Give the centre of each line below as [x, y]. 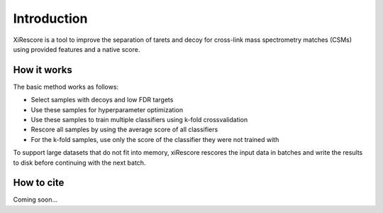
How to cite [39, 183]
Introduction [50, 18]
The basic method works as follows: [66, 87]
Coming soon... [35, 200]
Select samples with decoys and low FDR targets [102, 100]
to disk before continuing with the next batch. [79, 163]
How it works [43, 70]
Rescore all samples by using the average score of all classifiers [124, 130]
